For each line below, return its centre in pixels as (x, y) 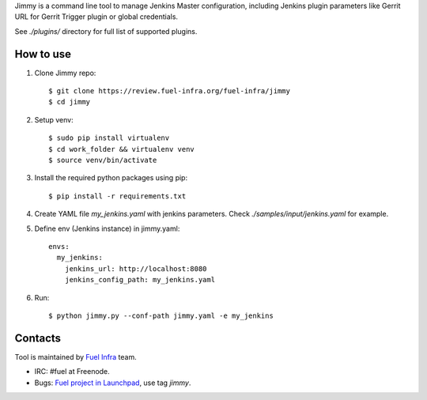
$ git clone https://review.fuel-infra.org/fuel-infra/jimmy (169, 91)
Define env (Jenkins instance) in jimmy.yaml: (107, 228)
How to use (43, 54)
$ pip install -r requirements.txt (117, 196)
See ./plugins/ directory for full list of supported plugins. (106, 31)
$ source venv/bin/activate (103, 160)
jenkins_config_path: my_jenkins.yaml (140, 280)
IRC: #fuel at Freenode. (72, 372)
